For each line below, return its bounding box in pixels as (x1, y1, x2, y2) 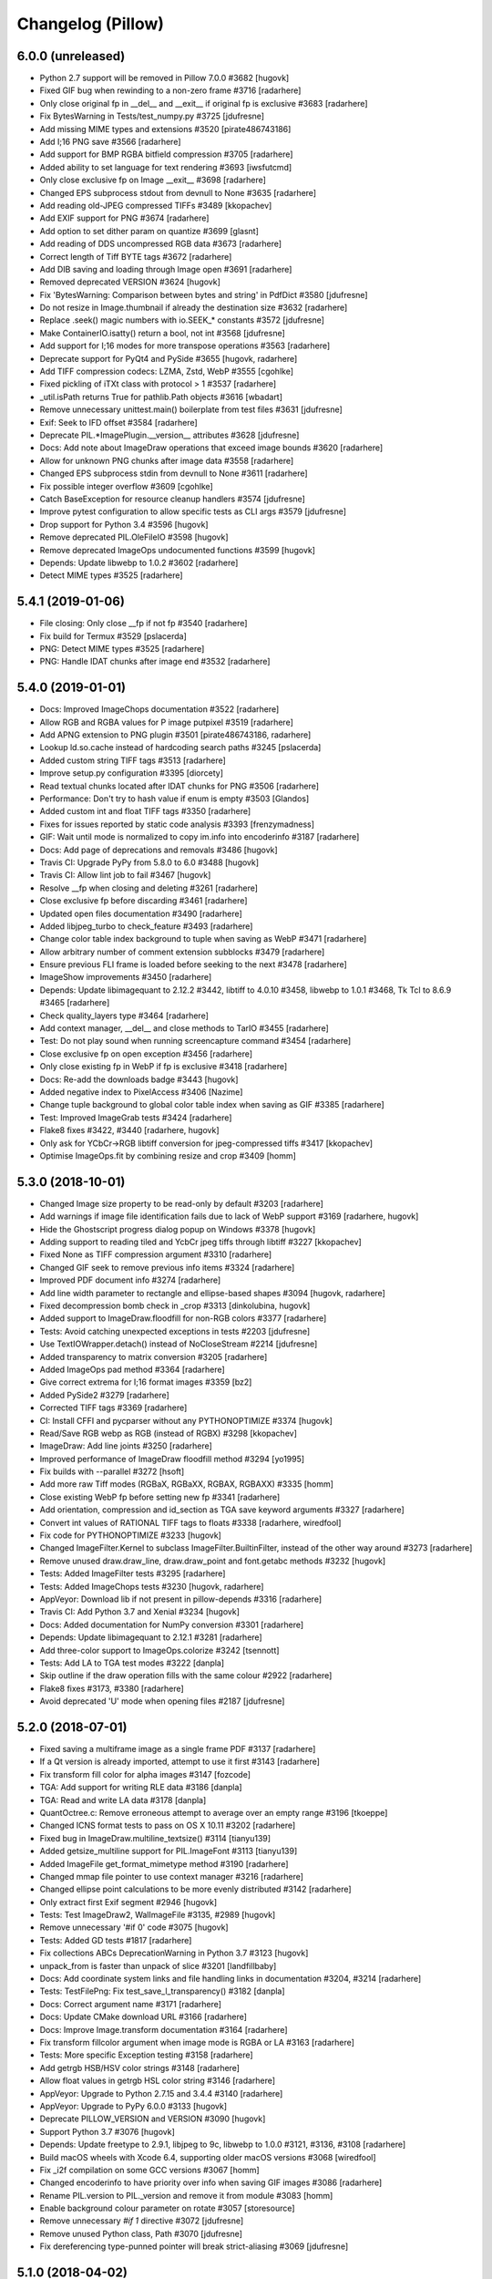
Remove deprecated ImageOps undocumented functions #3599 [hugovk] (39, 544, 316, 555)
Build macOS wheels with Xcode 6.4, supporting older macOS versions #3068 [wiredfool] (39, 2151, 377, 2162)
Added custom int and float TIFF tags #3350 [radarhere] (39, 806, 251, 817)
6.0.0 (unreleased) (16, 48, 126, 64)
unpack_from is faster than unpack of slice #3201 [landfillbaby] (39, 1960, 277, 1971)
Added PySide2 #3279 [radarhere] (39, 1389, 170, 1400)
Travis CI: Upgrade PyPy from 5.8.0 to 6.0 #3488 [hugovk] (39, 857, 260, 868)
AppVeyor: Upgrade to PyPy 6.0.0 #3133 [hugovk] (39, 2100, 228, 2111)
